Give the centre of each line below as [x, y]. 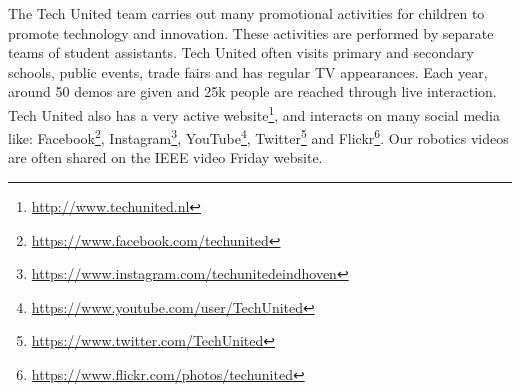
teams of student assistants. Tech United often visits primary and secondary [241, 52]
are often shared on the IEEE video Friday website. [165, 157]
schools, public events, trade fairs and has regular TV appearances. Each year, [248, 71]
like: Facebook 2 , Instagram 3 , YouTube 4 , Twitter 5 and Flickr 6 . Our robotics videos [258, 136]
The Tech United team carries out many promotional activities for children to [246, 13]
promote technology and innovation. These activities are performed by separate [251, 32]
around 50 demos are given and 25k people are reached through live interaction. [252, 91]
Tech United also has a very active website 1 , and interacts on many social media [254, 113]
